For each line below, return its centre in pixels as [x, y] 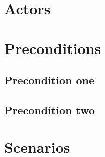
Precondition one [49, 80]
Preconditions [53, 48]
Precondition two [50, 109]
